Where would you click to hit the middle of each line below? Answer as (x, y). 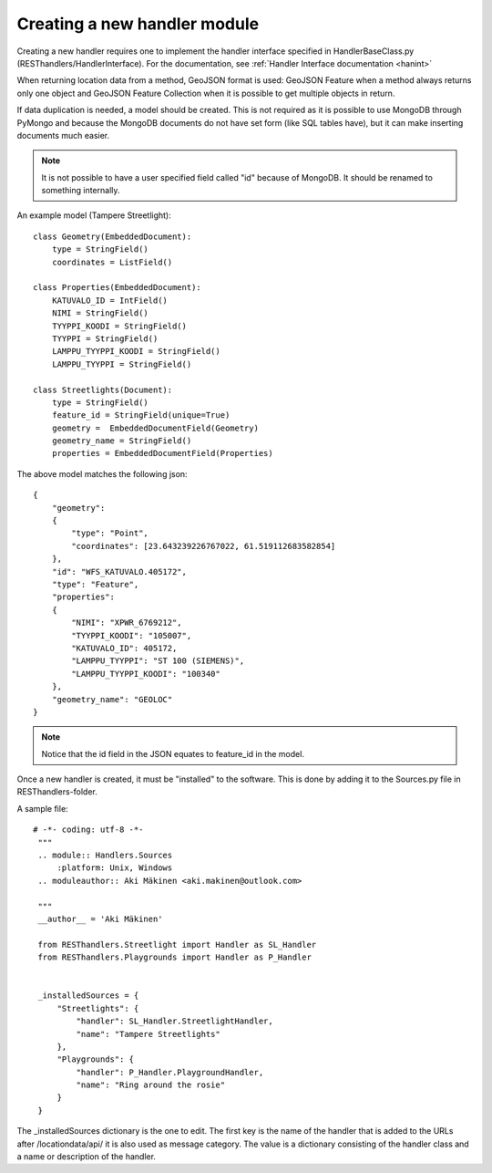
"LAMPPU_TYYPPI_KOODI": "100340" (146, 674)
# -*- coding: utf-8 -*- (88, 830)
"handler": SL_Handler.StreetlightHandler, (174, 1021)
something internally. (81, 191)
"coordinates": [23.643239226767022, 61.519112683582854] (204, 546)
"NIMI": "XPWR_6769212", (127, 623)
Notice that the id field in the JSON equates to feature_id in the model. (173, 753)
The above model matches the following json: (102, 473)
